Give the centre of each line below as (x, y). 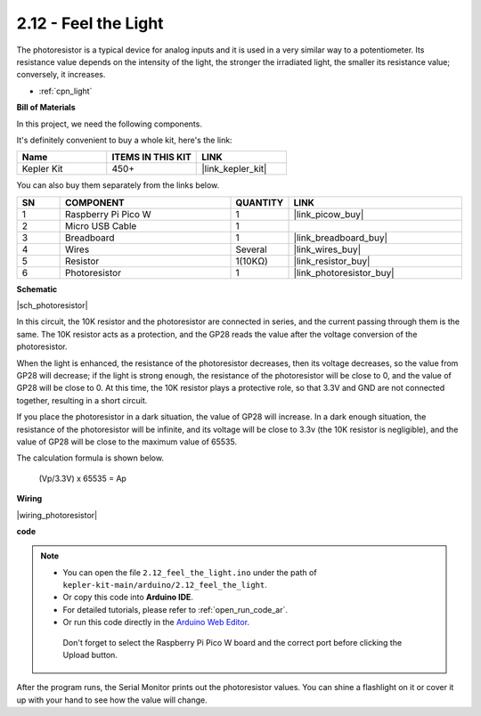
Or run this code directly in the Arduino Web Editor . (156, 622)
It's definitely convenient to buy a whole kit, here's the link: (124, 140)
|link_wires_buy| (327, 249)
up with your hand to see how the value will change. (112, 700)
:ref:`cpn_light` (65, 91)
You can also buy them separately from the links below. (118, 185)
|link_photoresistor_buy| (344, 273)
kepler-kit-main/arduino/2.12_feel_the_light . (165, 585)
